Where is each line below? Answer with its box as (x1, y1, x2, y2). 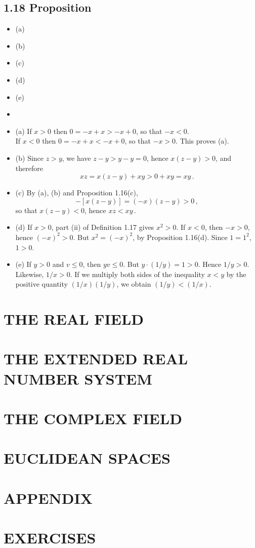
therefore (15, 162, 43, 173)
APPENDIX (4, 487, 93, 508)
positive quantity (15, 279, 68, 289)
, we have (62, 152, 91, 163)
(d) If (15, 222, 32, 232)
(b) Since (15, 152, 44, 163)
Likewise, (15, 268, 44, 279)
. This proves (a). (176, 135, 229, 146)
